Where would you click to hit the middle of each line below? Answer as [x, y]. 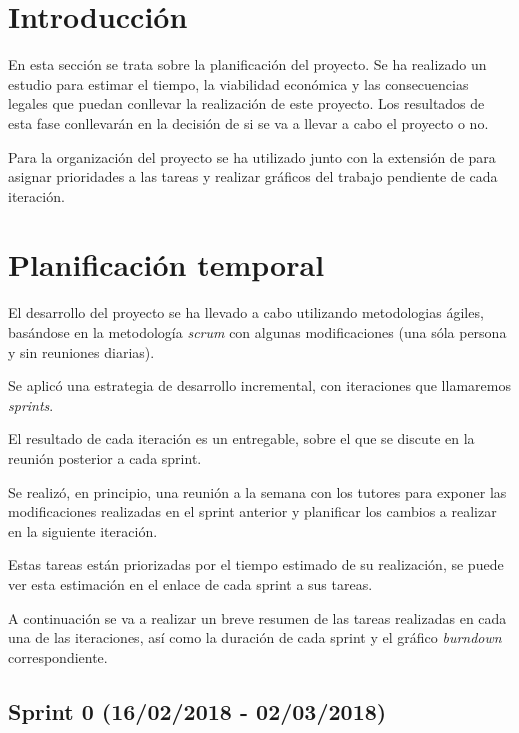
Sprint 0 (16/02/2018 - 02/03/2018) [197, 710]
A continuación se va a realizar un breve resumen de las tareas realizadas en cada [257, 617]
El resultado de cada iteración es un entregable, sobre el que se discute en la [241, 438]
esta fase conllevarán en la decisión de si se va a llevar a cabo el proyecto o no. [248, 122]
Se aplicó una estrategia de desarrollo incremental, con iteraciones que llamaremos [259, 385]
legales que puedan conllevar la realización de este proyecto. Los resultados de [246, 103]
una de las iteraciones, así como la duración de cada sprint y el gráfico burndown [255, 637]
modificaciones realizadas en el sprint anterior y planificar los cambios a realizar [252, 511]
